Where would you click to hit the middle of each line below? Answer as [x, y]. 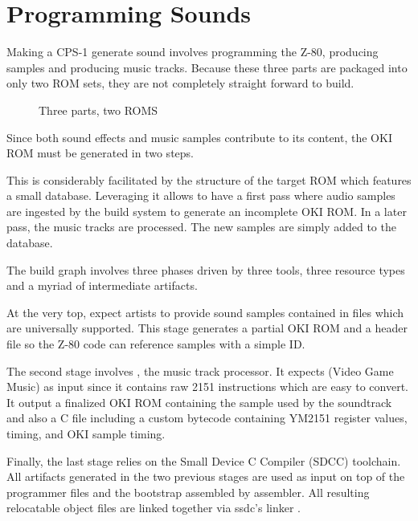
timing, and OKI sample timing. [86, 433]
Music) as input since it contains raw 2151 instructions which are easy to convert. [207, 387]
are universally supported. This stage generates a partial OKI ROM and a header [207, 328]
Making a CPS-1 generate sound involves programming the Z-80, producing [193, 52]
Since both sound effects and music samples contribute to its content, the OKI [199, 137]
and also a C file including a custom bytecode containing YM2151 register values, [207, 418]
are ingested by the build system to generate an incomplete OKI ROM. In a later [207, 211]
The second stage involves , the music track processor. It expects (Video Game [200, 370]
